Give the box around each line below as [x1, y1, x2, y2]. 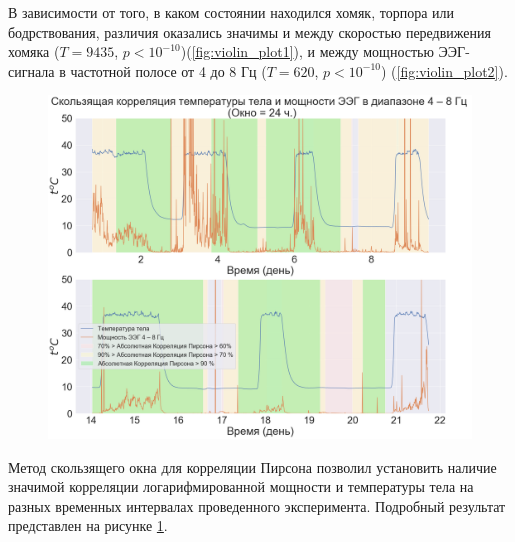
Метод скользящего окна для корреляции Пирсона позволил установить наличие [8, 456, 497, 477]
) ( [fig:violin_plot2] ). [381, 60, 508, 81]
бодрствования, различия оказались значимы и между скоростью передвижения [8, 21, 491, 42]
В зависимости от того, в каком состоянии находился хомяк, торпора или [8, 2, 454, 22]
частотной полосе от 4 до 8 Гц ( [70, 60, 267, 81]
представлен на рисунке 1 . [8, 515, 168, 536]
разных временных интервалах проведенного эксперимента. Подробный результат [8, 495, 506, 516]
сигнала [8, 60, 55, 81]
